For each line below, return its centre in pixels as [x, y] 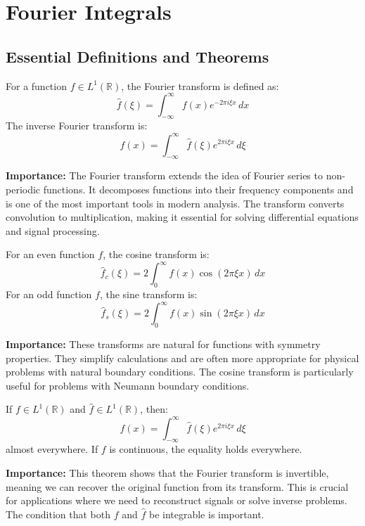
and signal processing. [53, 230]
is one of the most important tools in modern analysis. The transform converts [175, 203]
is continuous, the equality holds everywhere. [206, 449]
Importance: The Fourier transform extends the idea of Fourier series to [164, 175]
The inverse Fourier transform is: [77, 126]
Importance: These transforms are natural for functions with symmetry [163, 344]
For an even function [50, 254]
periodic [23, 189]
